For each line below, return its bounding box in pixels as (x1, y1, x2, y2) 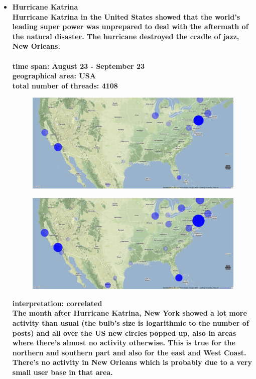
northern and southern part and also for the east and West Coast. (12, 347, 246, 357)
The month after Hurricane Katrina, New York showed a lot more (12, 308, 247, 318)
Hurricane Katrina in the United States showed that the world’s (12, 11, 240, 22)
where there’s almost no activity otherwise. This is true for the (12, 337, 235, 348)
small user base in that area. (12, 366, 113, 377)
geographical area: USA (12, 70, 96, 81)
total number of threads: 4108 (12, 80, 118, 90)
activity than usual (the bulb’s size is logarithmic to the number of (12, 317, 249, 328)
